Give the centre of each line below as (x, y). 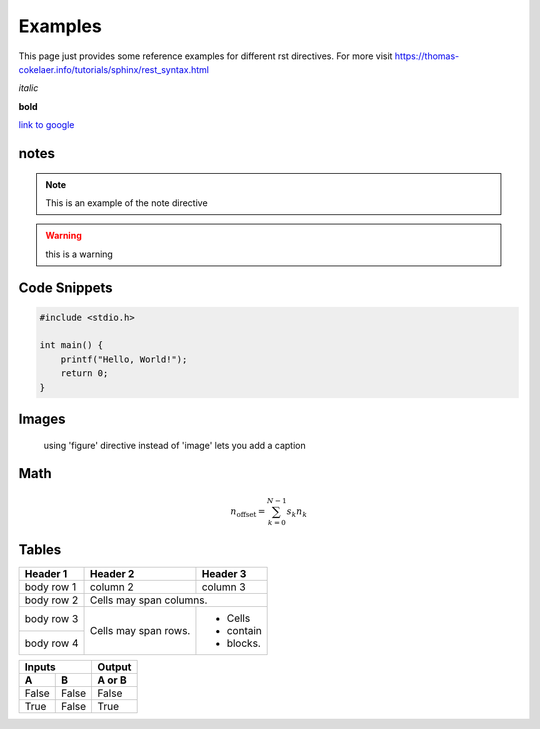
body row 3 (51, 619)
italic (28, 88)
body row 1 (50, 587)
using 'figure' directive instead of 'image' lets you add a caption (174, 445)
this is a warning (79, 254)
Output (114, 667)
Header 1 (46, 574)
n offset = (248, 512)
